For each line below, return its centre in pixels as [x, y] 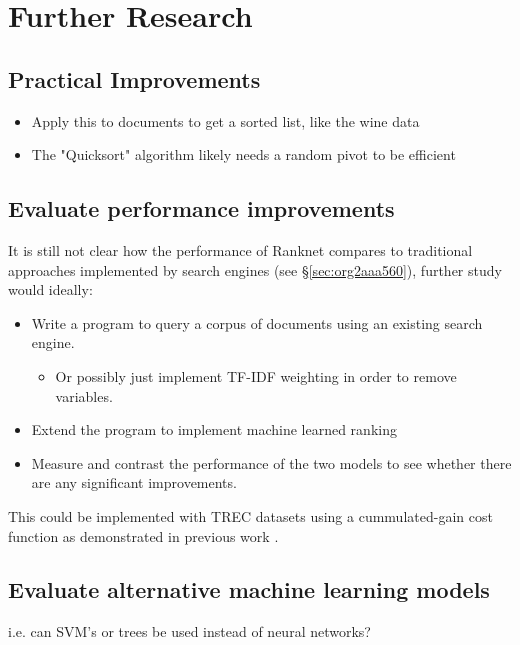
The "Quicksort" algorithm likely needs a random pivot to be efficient [243, 154]
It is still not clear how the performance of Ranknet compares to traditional [240, 249]
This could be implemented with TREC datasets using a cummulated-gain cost [250, 515]
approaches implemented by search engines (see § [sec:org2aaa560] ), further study [255, 269]
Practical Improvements [134, 78]
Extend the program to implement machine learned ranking [214, 429]
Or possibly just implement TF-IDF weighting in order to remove [256, 375]
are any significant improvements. [134, 482]
